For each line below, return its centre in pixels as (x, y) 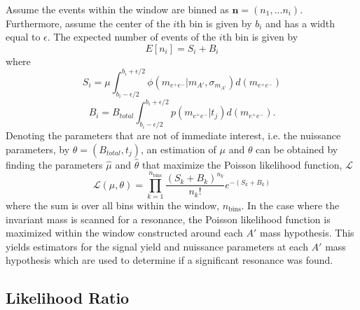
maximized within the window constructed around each (124, 233)
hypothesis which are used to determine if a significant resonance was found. (169, 260)
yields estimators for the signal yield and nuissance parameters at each (157, 246)
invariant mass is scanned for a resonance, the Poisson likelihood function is (168, 219)
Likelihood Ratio (68, 298)
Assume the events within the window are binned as (117, 9)
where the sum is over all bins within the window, (113, 205)
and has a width (300, 23)
